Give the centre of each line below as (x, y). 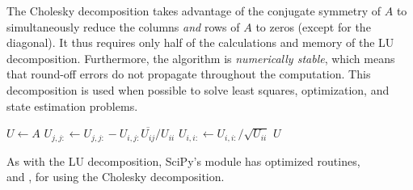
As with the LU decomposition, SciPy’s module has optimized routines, (183, 160)
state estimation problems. (72, 106)
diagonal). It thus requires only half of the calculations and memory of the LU (200, 42)
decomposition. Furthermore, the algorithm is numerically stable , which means (201, 58)
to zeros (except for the (313, 26)
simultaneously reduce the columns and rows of (123, 26)
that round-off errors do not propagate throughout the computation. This (189, 74)
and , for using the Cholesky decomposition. (116, 177)
